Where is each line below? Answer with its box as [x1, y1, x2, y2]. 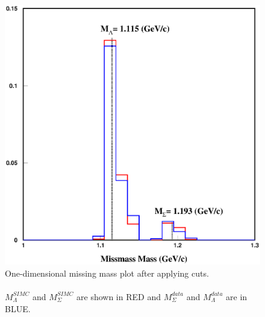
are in [226, 290, 248, 303]
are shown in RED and [76, 290, 161, 303]
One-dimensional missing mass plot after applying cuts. [5, 266, 209, 279]
